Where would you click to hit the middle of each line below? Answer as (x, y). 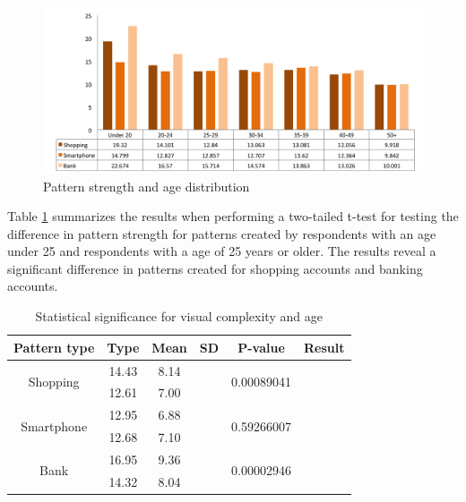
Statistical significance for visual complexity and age (179, 316)
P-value (261, 347)
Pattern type (54, 347)
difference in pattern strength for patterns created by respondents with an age (222, 233)
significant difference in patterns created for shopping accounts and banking (215, 268)
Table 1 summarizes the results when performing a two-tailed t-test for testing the (233, 216)
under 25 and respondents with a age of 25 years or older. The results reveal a (222, 251)
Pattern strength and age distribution (147, 186)
